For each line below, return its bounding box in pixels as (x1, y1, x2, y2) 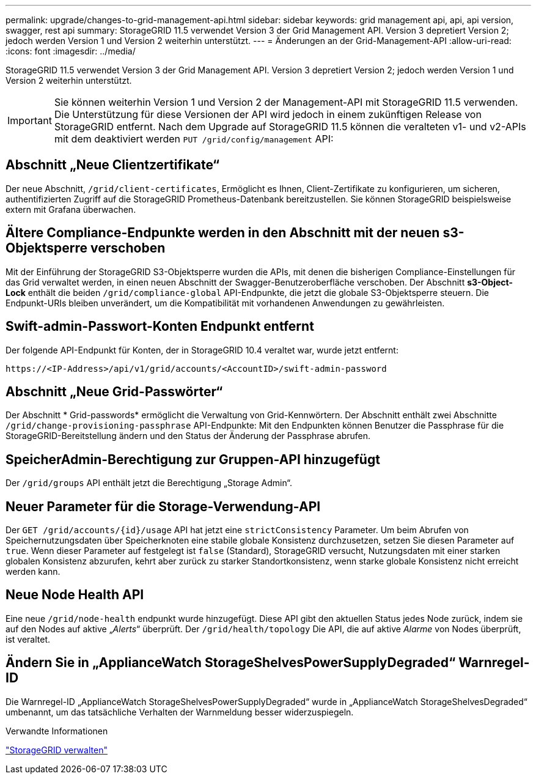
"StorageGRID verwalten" (6, 744, 108, 755)
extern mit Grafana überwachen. (6, 204, 136, 215)
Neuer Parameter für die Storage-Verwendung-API (6, 498, 321, 514)
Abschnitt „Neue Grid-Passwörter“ (6, 383, 223, 399)
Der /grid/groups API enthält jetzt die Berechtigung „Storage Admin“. (6, 478, 293, 489)
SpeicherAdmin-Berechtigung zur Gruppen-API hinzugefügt (6, 451, 380, 467)
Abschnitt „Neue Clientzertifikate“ (6, 157, 220, 173)
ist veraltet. (6, 633, 51, 644)
